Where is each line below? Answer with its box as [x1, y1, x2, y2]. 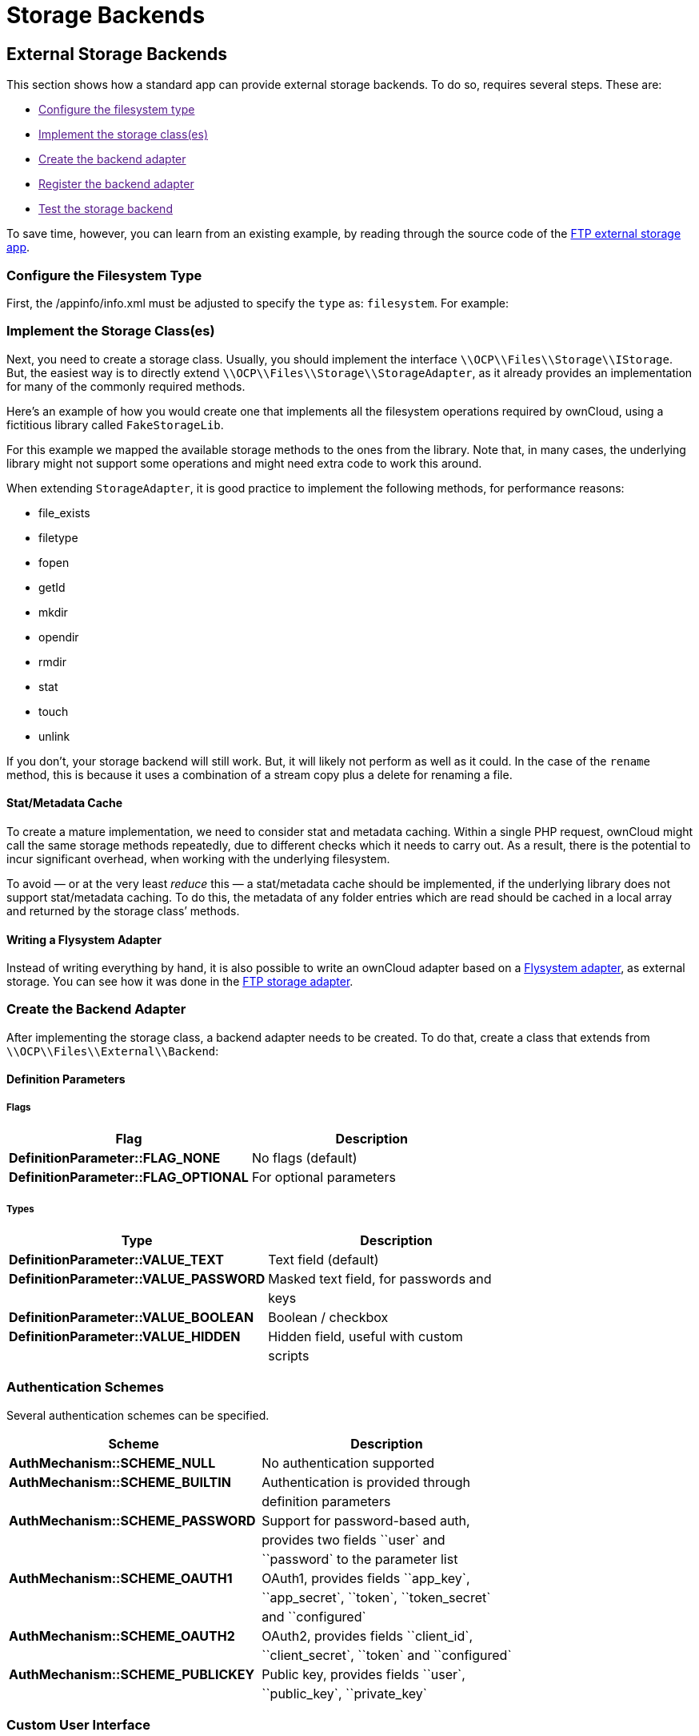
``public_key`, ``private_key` [262, 1685, 428, 1702]
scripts [268, 1348, 310, 1364]
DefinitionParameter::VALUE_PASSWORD [9, 1271, 266, 1288]
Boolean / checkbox [268, 1309, 389, 1326]
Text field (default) [268, 1252, 379, 1268]
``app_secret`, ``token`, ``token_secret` [262, 1589, 491, 1605]
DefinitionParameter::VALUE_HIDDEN [9, 1328, 241, 1345]
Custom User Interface [6, 1717, 150, 1734]
